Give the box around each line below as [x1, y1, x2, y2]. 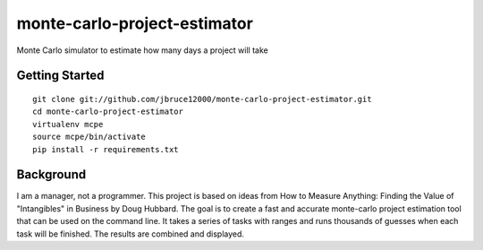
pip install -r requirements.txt [32, 144, 179, 154]
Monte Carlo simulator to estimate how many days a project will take [16, 45, 268, 56]
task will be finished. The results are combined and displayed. [16, 228, 245, 239]
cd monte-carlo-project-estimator [32, 107, 183, 116]
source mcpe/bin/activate [32, 132, 147, 142]
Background [16, 167, 87, 183]
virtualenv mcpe [32, 119, 104, 129]
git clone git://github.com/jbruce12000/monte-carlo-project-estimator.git [32, 94, 372, 104]
